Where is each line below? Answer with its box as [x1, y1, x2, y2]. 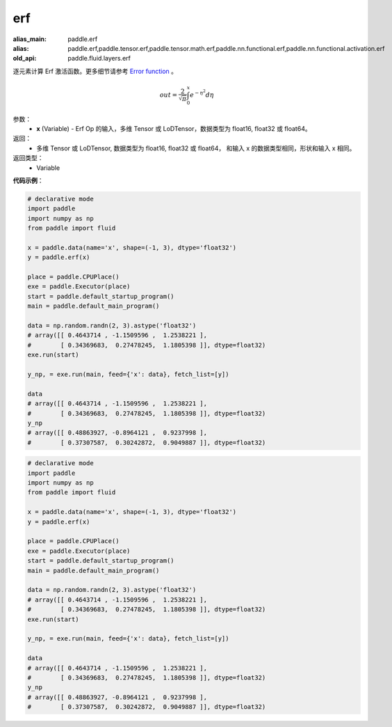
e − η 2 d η [190, 88, 215, 99]
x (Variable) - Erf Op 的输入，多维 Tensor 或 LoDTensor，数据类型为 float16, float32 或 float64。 [36, 125, 312, 133]
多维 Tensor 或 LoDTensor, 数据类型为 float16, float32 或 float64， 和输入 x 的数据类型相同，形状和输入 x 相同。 [36, 143, 356, 153]
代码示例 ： [13, 176, 44, 185]
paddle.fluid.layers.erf [67, 54, 131, 63]
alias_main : [13, 35, 47, 43]
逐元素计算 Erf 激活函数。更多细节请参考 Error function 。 [13, 67, 177, 75]
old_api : [13, 54, 37, 63]
